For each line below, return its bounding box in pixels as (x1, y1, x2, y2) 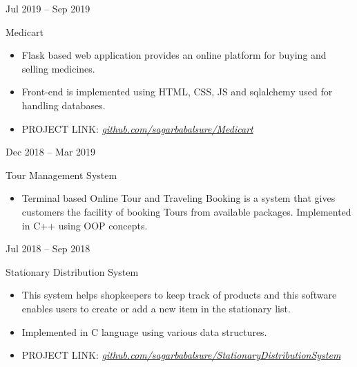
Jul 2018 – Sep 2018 (6, 241, 90, 256)
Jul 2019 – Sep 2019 (6, 1, 90, 15)
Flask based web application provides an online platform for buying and (21, 48, 327, 62)
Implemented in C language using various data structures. (21, 324, 267, 339)
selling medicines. (21, 61, 95, 75)
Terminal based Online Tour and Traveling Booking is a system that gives (21, 191, 336, 205)
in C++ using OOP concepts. (21, 218, 148, 232)
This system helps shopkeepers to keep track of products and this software (21, 288, 337, 302)
